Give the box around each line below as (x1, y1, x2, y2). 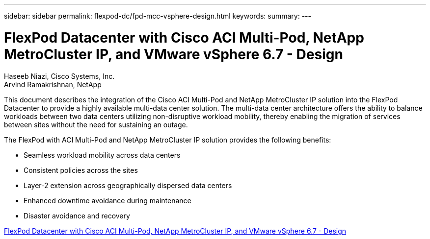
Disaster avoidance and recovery (24, 211, 130, 220)
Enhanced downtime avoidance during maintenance (24, 196, 191, 205)
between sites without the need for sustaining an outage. (4, 120, 188, 129)
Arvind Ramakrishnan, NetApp (4, 80, 102, 89)
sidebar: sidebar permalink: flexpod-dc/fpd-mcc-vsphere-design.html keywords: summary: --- (4, 12, 311, 20)
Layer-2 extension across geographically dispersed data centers (24, 181, 232, 190)
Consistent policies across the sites (24, 166, 138, 174)
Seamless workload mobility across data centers (24, 150, 181, 159)
